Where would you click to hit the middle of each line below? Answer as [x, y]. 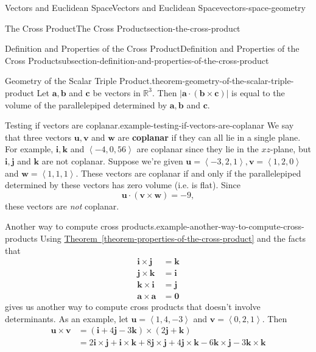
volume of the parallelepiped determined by [86, 104]
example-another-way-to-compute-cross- [230, 226]
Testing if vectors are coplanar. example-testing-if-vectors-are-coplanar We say [149, 125]
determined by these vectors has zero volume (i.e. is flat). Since [123, 185]
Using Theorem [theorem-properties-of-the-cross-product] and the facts [173, 238]
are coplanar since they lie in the [198, 149]
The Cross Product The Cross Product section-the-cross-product [123, 28]
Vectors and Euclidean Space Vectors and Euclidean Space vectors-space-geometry [155, 7]
